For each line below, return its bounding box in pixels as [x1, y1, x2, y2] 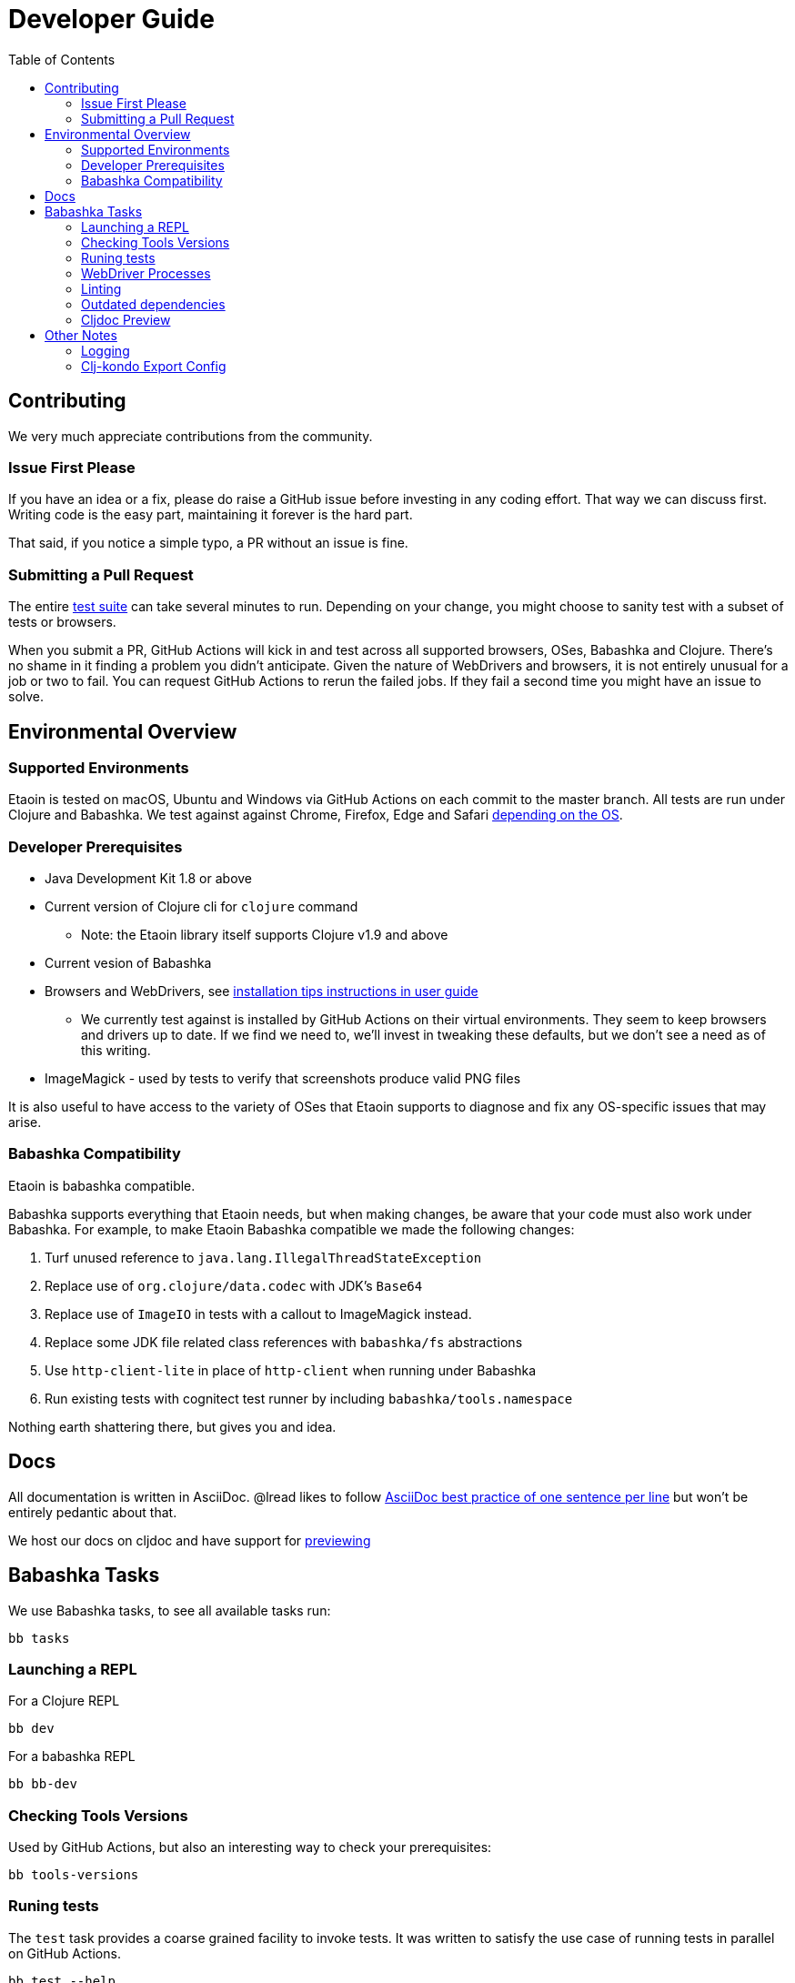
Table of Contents [8, 51, 116, 67]
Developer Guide [8, 4, 215, 35]
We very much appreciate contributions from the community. [8, 428, 373, 444]
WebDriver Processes [81, 265, 211, 281]
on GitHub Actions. [8, 1945, 121, 1961]
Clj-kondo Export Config [81, 357, 226, 374]
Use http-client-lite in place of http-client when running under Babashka [45, 1362, 537, 1378]
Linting [81, 280, 122, 297]
